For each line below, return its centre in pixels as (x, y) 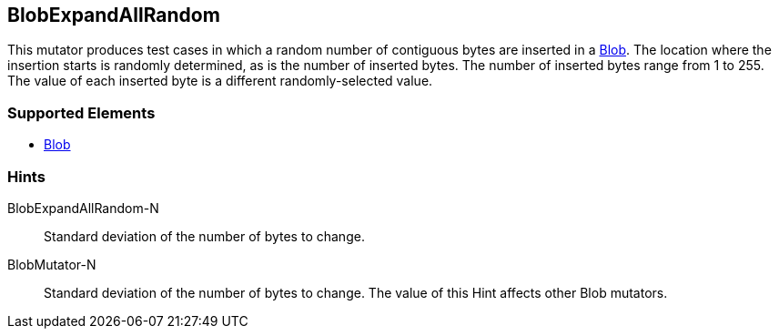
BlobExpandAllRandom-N (83, 208)
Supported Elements (81, 112)
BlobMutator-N (52, 264)
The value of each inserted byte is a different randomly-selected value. (220, 81)
